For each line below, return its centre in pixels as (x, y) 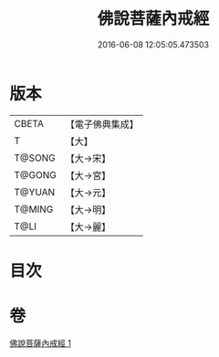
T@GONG (35, 174)
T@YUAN (35, 192)
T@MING (34, 209)
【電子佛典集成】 (102, 124)
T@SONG (35, 158)
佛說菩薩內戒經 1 (40, 342)
